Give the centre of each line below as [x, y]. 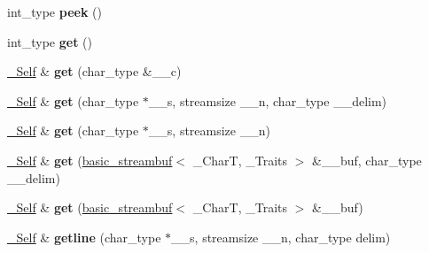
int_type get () [50, 41]
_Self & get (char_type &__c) [94, 71]
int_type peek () [55, 11]
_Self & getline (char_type [84, 237]
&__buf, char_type [367, 160]
